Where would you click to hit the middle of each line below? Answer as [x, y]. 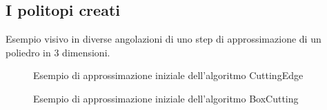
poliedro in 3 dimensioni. [58, 52]
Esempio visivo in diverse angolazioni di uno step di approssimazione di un [163, 39]
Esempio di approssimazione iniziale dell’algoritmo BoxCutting [166, 98]
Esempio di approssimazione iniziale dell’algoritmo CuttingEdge [168, 75]
